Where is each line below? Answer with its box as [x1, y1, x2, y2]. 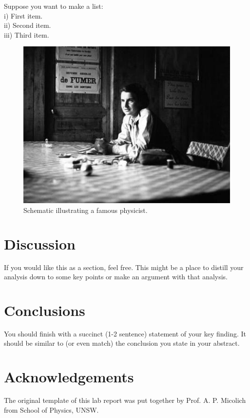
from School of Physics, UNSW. [4, 404, 99, 415]
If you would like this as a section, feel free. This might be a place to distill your [4, 262, 244, 272]
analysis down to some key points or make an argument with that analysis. [4, 272, 228, 282]
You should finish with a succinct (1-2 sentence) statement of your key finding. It [4, 328, 247, 338]
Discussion [4, 233, 76, 253]
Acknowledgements [4, 367, 134, 387]
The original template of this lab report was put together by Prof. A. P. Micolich [4, 395, 246, 405]
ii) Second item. [4, 20, 51, 30]
